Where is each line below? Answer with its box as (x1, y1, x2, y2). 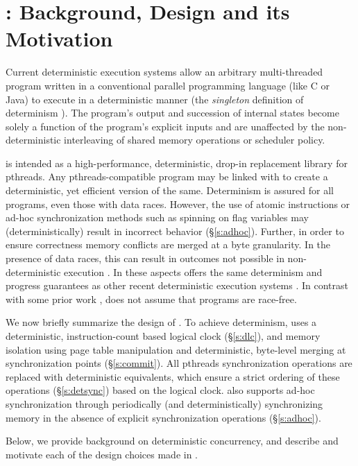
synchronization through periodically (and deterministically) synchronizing (6, 396, 323, 411)
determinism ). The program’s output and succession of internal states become (6, 105, 339, 120)
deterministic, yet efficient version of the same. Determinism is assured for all (6, 183, 334, 198)
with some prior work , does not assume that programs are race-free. (6, 291, 297, 306)
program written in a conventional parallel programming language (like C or (6, 78, 330, 92)
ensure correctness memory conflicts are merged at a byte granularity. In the (6, 237, 331, 252)
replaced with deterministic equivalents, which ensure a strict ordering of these (6, 369, 340, 383)
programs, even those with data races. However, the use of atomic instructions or (6, 196, 350, 211)
